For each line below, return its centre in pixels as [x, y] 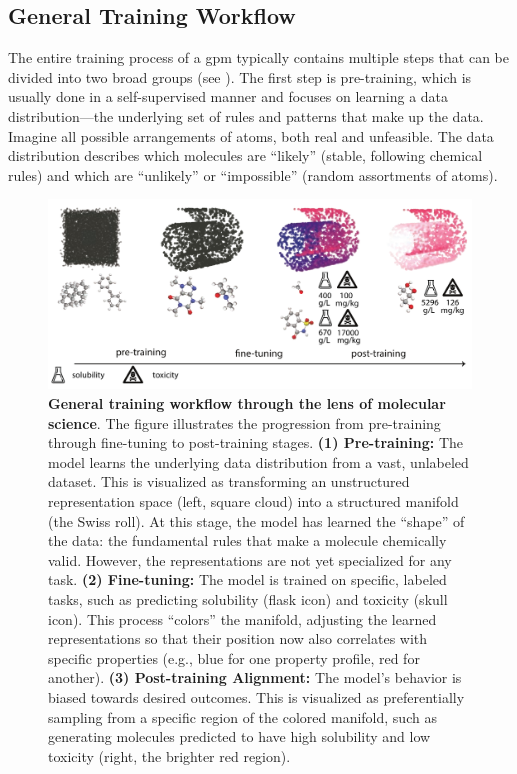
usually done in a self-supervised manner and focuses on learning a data [228, 96]
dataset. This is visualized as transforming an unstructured [229, 481]
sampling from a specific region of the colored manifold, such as [242, 716]
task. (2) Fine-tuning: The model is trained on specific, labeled [247, 579]
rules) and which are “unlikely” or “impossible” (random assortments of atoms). [253, 174]
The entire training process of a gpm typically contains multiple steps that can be [259, 57]
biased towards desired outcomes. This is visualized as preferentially [256, 696]
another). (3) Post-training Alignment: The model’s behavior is [255, 677]
